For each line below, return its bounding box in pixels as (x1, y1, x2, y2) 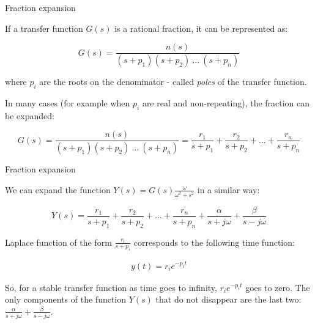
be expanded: (5, 109, 54, 122)
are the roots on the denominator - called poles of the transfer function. (39, 75, 307, 88)
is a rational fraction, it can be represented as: (114, 21, 288, 34)
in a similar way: (197, 183, 260, 196)
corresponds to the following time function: (133, 235, 295, 248)
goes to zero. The (245, 281, 310, 293)
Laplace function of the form (5, 235, 112, 248)
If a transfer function (5, 21, 83, 34)
